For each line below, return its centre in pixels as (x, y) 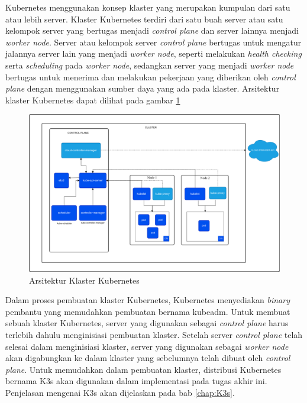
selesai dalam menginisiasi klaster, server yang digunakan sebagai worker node (147, 346)
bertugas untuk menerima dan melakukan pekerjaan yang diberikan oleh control (151, 77)
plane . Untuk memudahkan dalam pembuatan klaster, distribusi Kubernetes (143, 369)
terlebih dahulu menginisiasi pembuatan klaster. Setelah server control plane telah (154, 334)
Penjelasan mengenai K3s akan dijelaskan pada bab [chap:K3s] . (120, 392)
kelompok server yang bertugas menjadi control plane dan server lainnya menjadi (152, 30)
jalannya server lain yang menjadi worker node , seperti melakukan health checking (153, 53)
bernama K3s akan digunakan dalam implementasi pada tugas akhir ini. (136, 381)
